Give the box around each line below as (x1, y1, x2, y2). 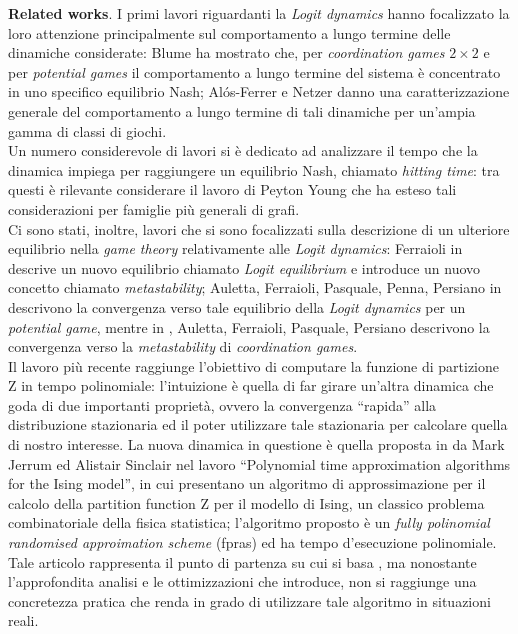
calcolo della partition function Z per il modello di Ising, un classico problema (8, 492, 485, 513)
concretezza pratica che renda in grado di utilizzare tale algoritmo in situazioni (8, 590, 491, 611)
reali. (8, 610, 39, 631)
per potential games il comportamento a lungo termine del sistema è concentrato (8, 61, 501, 82)
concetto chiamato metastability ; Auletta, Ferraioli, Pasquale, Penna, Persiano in (8, 277, 502, 298)
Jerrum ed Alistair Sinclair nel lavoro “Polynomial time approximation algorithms (8, 453, 511, 474)
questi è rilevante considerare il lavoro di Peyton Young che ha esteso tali (8, 179, 457, 200)
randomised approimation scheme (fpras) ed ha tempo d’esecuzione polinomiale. (8, 532, 497, 553)
